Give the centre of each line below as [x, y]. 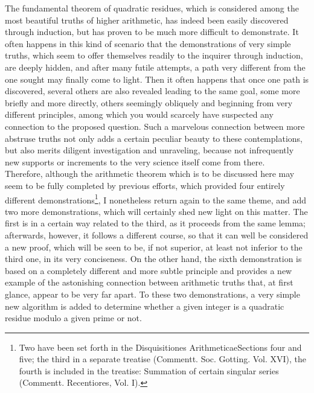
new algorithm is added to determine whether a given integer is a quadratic [145, 306]
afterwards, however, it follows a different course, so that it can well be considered [157, 235]
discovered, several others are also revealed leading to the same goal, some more [152, 91]
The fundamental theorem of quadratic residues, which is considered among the [152, 8]
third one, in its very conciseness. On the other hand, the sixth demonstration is [153, 259]
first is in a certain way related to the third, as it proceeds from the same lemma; [155, 223]
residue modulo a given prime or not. [73, 318]
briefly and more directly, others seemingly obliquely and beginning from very [149, 102]
